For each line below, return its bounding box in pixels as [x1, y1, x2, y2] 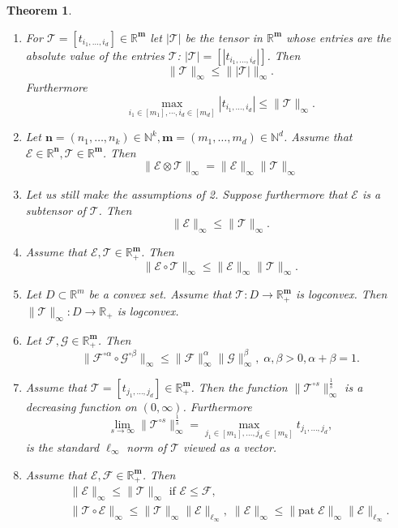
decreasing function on [25, 397, 137, 414]
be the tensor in [185, 28, 263, 45]
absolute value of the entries [25, 46, 165, 63]
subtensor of [25, 201, 86, 218]
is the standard [25, 438, 100, 455]
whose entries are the [286, 28, 392, 45]
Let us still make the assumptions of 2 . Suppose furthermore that [25, 186, 348, 203]
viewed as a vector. [183, 438, 277, 455]
